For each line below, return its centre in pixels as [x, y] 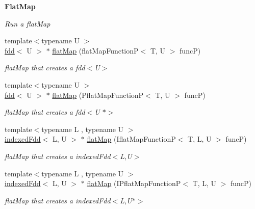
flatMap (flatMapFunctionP [95, 50]
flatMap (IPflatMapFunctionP [134, 183]
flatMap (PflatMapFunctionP [98, 95]
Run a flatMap [28, 23]
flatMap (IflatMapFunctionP [131, 139]
